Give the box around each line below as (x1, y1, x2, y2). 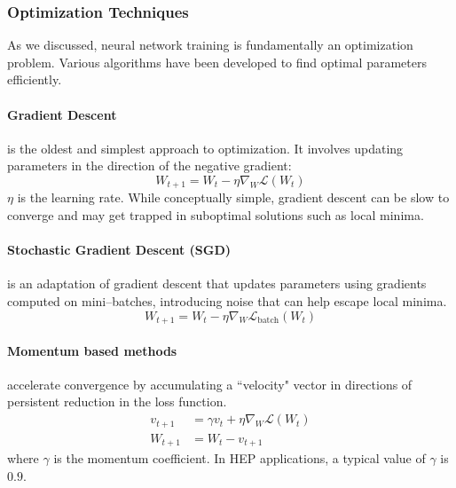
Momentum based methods (7, 341, 177, 359)
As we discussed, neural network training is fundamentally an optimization (7, 35, 413, 54)
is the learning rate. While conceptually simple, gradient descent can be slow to (17, 188, 450, 207)
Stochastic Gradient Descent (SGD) (7, 240, 231, 259)
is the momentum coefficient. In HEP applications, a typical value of (53, 449, 426, 468)
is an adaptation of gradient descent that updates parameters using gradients (7, 274, 427, 293)
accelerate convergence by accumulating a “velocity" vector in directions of (7, 374, 413, 393)
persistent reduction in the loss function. (7, 392, 227, 411)
